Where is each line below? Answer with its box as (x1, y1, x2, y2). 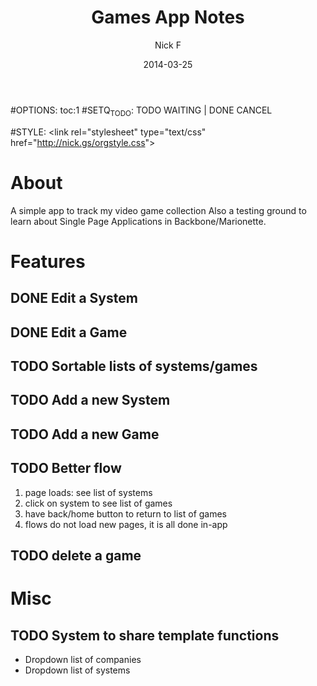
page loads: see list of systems (24, 486, 153, 498)
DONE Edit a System (10, 290, 138, 307)
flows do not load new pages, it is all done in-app (24, 518, 228, 530)
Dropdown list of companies (24, 654, 142, 666)
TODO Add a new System (10, 392, 171, 409)
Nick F (154, 39, 182, 51)
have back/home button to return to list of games (24, 507, 228, 520)
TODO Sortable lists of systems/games (10, 358, 258, 375)
